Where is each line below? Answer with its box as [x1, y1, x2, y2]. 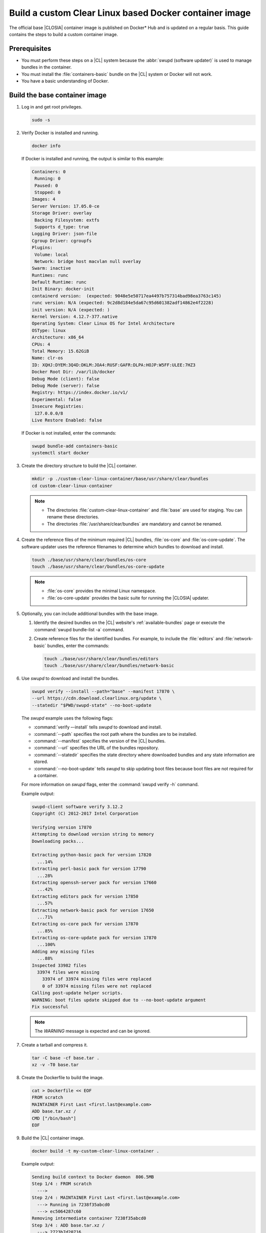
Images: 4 [32, 196, 56, 202]
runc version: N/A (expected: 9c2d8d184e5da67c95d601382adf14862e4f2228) [32, 300, 214, 306]
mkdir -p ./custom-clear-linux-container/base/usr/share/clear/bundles [32, 476, 209, 482]
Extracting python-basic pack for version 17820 [32, 852, 152, 858]
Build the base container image [9, 91, 107, 99]
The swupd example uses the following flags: [21, 715, 113, 721]
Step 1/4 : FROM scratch [32, 1181, 92, 1187]
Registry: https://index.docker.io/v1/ [32, 390, 128, 396]
